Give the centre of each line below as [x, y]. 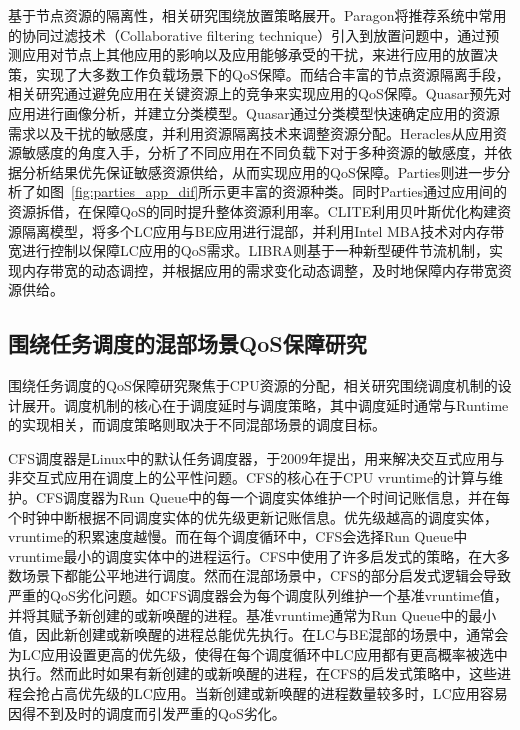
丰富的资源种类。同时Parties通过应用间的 [374, 191]
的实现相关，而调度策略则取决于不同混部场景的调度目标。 [197, 424]
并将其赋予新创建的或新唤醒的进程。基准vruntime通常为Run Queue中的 [238, 614]
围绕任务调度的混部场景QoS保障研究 [187, 343]
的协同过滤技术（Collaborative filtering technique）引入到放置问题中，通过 [247, 34]
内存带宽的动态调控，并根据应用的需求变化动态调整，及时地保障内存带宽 [259, 269]
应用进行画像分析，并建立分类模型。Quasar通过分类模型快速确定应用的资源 [254, 112]
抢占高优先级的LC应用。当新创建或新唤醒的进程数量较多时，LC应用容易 [271, 693]
